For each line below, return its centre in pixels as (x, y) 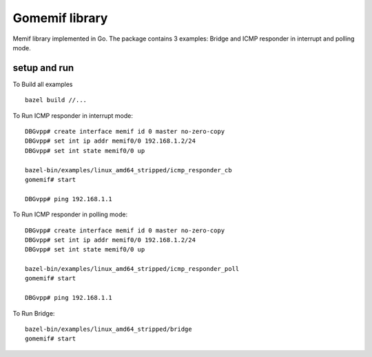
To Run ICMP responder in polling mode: (70, 214)
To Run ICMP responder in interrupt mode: (73, 115)
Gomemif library (60, 18)
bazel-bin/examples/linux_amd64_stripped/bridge (108, 329)
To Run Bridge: (34, 313)
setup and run (43, 68)
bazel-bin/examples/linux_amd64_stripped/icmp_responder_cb (128, 170)
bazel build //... (56, 100)
